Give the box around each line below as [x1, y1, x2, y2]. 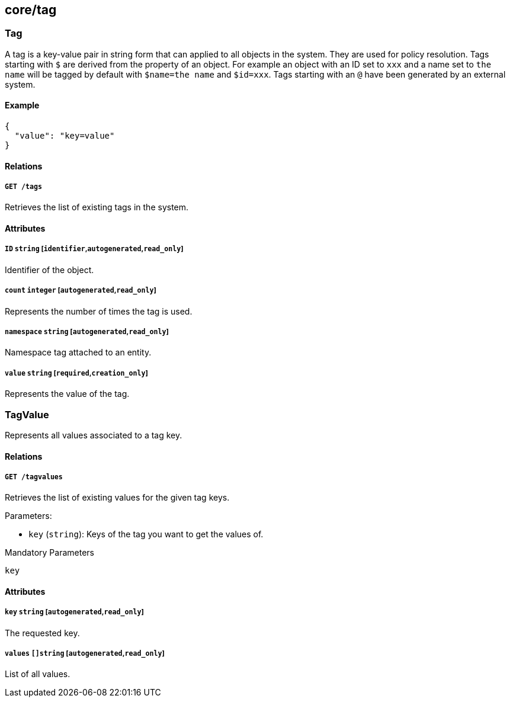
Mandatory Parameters [5, 547, 94, 558]
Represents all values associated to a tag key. [5, 429, 182, 440]
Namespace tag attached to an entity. [5, 347, 152, 358]
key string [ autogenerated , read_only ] [5, 608, 144, 617]
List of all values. [5, 669, 70, 679]
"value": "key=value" [14, 131, 115, 141]
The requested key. [5, 627, 80, 638]
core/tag [5, 2, 57, 17]
